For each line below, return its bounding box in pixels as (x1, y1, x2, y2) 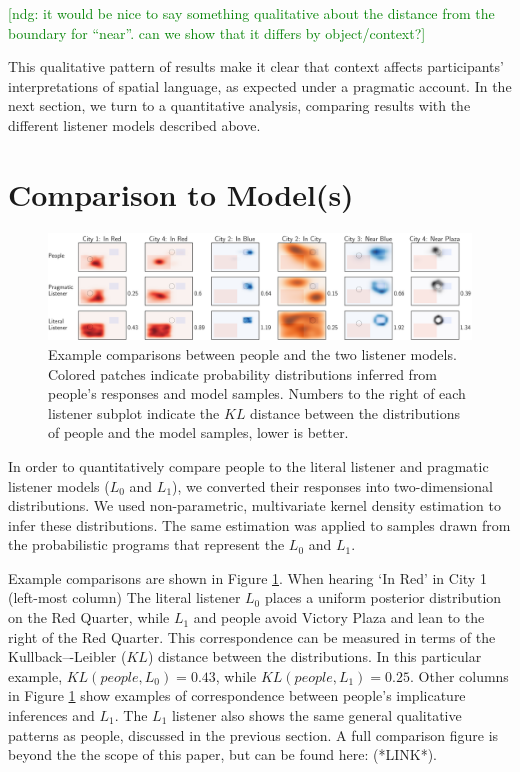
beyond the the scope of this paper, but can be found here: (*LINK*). (8, 744, 438, 765)
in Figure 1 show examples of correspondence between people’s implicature (8, 685, 466, 706)
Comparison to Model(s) (8, 173, 354, 214)
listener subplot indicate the (48, 402, 220, 423)
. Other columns (409, 665, 509, 686)
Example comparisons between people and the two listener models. (48, 343, 457, 364)
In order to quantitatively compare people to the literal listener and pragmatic (8, 455, 489, 476)
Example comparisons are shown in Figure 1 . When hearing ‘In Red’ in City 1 (8, 567, 487, 588)
